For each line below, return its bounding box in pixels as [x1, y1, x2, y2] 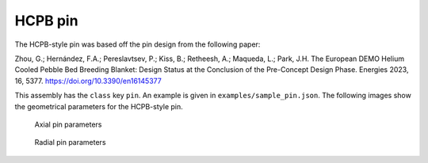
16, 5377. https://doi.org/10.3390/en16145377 [14, 76, 162, 85]
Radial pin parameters [34, 138, 106, 147]
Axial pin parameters [34, 119, 102, 129]
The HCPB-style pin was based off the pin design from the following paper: [14, 40, 261, 49]
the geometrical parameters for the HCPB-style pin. [14, 101, 184, 111]
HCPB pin [14, 12, 78, 29]
